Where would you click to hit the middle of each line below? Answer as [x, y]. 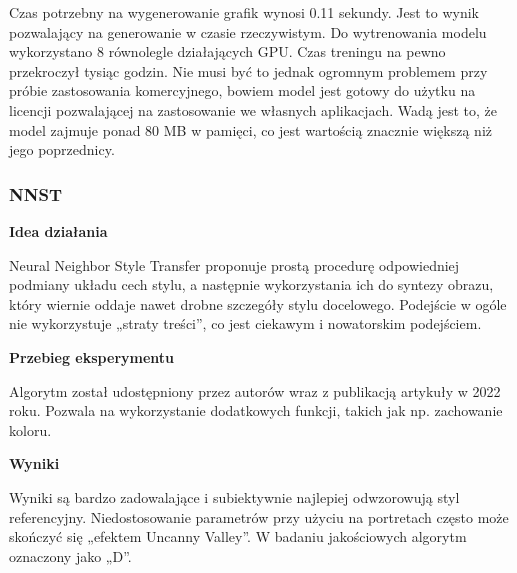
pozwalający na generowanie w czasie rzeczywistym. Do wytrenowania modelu [248, 31]
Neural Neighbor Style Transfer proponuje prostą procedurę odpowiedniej [234, 264]
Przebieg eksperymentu [92, 356]
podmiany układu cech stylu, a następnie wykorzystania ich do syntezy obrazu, [251, 284]
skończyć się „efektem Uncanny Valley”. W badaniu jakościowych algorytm [238, 536]
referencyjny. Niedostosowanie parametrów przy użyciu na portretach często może [259, 516]
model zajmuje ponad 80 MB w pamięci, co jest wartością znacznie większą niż [250, 129]
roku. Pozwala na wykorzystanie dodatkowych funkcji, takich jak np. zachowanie [256, 410]
